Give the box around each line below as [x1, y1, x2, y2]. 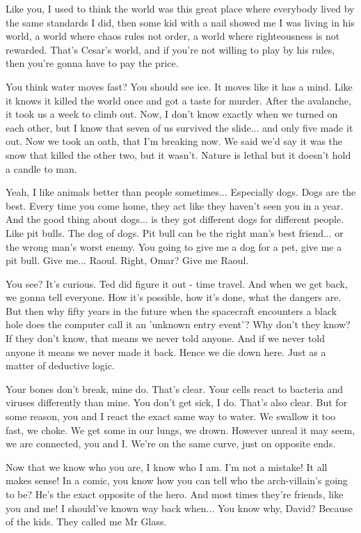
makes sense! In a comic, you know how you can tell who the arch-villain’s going [6, 473, 348, 488]
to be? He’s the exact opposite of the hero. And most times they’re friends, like [6, 487, 344, 501]
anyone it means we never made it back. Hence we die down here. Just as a [6, 344, 326, 359]
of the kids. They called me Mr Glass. [6, 514, 167, 529]
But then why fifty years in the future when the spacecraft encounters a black [6, 303, 337, 318]
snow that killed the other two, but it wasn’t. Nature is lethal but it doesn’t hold [6, 147, 351, 162]
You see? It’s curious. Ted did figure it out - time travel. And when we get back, [6, 276, 348, 291]
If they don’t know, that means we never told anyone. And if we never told [6, 331, 326, 346]
